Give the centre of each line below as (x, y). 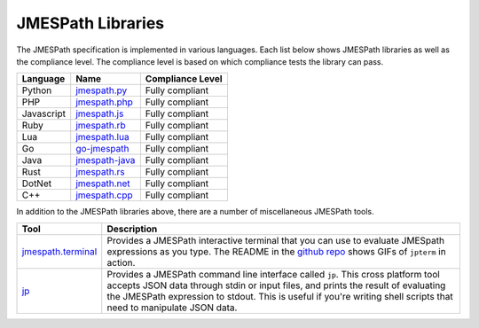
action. (121, 262)
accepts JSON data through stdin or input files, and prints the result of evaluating (276, 285)
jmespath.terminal (59, 251)
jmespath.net (103, 184)
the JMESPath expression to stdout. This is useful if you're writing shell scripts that (280, 296)
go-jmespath (102, 149)
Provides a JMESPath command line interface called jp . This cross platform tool (274, 274)
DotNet (37, 184)
